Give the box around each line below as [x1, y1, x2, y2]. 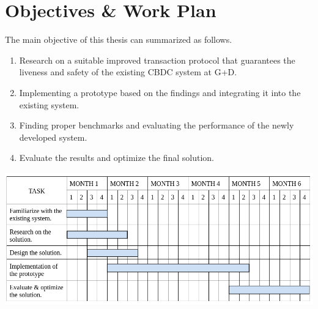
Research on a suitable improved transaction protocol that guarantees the [19, 53, 295, 66]
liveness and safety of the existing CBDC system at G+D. [19, 65, 237, 78]
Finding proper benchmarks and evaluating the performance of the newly [19, 119, 294, 132]
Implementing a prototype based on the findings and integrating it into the [19, 86, 301, 99]
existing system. [19, 98, 79, 111]
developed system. [19, 130, 87, 143]
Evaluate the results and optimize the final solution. [19, 151, 215, 164]
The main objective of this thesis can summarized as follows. [5, 33, 232, 46]
